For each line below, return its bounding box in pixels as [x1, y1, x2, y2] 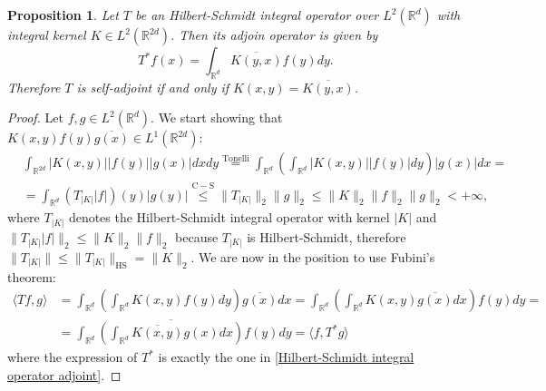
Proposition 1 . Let [7, 5, 119, 24]
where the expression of [7, 347, 138, 367]
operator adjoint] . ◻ [7, 366, 122, 385]
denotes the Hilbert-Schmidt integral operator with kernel [68, 208, 390, 227]
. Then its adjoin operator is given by [171, 25, 378, 44]
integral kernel [7, 25, 86, 44]
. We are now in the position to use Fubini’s [190, 247, 435, 266]
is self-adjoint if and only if [76, 77, 229, 96]
